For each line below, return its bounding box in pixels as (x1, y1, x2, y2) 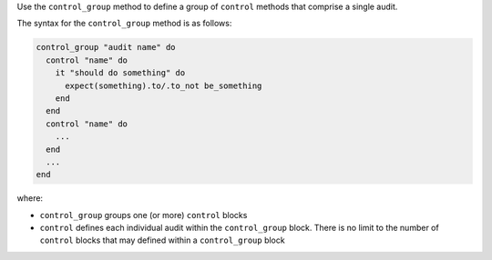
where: (16, 193, 44, 204)
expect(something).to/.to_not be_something (65, 80, 262, 91)
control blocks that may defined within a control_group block (39, 235, 286, 245)
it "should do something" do (55, 68, 186, 78)
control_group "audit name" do (36, 42, 177, 53)
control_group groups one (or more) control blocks (39, 209, 248, 220)
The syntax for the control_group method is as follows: (16, 18, 232, 29)
